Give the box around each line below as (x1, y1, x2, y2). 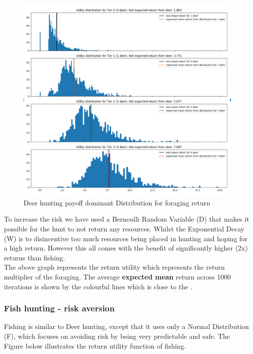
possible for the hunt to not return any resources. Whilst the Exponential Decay (4, 224, 245, 234)
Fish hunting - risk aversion (4, 302, 115, 314)
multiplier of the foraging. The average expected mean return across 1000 (4, 272, 231, 281)
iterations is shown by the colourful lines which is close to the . (4, 281, 193, 291)
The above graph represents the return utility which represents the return (4, 262, 225, 272)
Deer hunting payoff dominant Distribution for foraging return (23, 197, 210, 207)
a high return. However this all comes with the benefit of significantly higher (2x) (4, 243, 248, 253)
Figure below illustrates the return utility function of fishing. (4, 340, 186, 351)
